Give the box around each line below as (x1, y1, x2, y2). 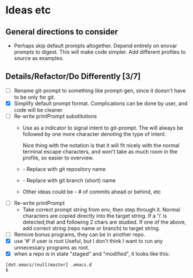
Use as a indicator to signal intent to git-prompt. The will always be (22, 124, 183, 131)
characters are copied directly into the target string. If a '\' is (22, 213, 167, 220)
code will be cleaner (13, 106, 63, 113)
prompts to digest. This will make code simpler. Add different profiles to (13, 48, 186, 55)
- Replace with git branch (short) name (22, 177, 116, 184)
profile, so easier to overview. (22, 154, 94, 161)
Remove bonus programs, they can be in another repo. (13, 231, 146, 238)
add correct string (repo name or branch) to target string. (22, 225, 160, 232)
